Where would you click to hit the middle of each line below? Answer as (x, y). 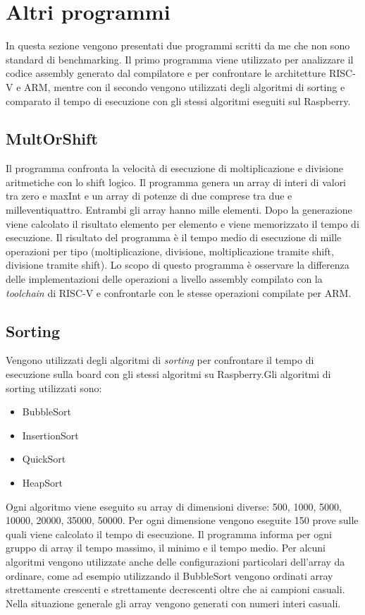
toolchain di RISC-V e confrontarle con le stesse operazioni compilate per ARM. (179, 292)
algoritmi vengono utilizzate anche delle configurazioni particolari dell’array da (175, 561)
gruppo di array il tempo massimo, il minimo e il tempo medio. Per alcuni (166, 548)
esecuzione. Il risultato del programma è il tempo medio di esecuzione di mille (174, 237)
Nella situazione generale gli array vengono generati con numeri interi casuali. (173, 603)
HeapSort (43, 482)
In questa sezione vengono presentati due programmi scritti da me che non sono (178, 45)
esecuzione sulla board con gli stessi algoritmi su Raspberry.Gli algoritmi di (168, 374)
